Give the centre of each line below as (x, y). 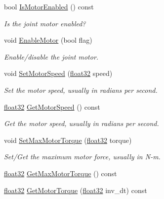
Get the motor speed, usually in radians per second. (82, 123)
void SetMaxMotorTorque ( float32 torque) (68, 140)
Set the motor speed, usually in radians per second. (81, 90)
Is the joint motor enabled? (45, 23)
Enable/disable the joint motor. (51, 56)
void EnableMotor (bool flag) (48, 40)
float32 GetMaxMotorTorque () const (61, 173)
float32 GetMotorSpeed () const (52, 106)
